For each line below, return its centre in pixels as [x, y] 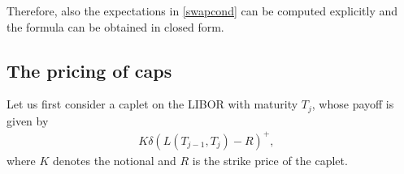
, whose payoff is [353, 104]
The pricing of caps [89, 70]
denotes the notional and [115, 160]
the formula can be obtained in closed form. [115, 26]
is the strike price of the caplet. [270, 160]
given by [28, 120]
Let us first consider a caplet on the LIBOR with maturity [152, 104]
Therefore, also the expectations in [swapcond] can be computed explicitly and [202, 11]
